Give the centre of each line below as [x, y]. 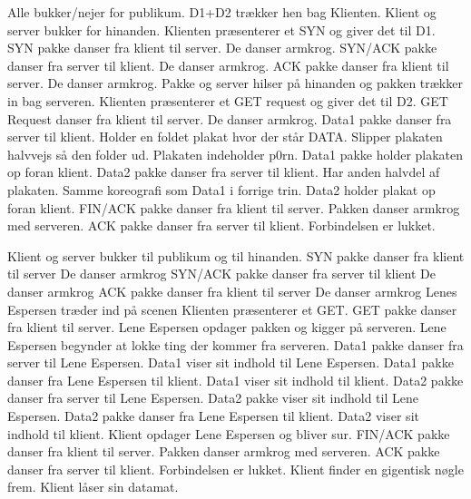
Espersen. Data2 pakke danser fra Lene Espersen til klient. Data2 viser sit [213, 416]
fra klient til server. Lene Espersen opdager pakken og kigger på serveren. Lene [227, 327]
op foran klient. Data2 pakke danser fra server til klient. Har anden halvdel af [224, 172]
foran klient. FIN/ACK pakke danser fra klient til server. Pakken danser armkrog [234, 207]
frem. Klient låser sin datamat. [93, 487]
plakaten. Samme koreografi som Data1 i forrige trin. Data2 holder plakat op [221, 189]
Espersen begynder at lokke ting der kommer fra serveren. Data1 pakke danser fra [235, 344]
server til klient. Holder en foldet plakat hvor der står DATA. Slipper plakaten [225, 137]
